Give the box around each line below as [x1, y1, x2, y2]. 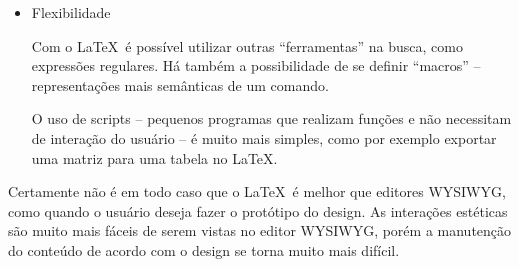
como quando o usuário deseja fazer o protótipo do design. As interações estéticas [8, 200, 508, 221]
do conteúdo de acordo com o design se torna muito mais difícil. [8, 239, 400, 260]
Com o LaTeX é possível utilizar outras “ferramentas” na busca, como [31, 35, 463, 56]
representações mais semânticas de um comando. [31, 74, 329, 95]
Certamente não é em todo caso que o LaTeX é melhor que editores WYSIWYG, [8, 181, 506, 202]
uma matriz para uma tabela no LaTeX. [31, 147, 278, 168]
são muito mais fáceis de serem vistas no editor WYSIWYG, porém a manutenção [8, 220, 512, 241]
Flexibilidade [31, 2, 111, 22]
